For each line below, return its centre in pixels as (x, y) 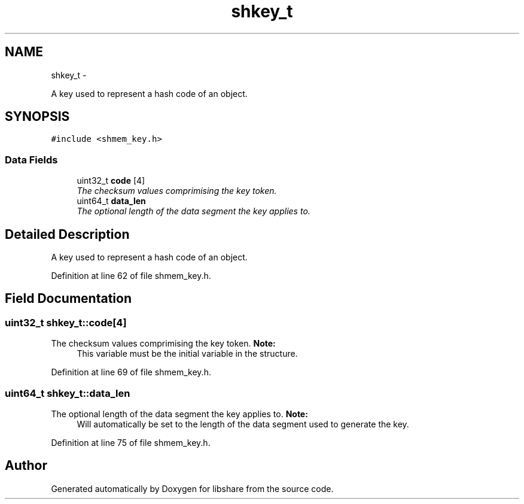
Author (26, 466)
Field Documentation (68, 299)
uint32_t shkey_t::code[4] (66, 322)
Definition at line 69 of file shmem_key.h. (131, 372)
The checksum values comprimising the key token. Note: (163, 344)
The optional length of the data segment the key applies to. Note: (179, 414)
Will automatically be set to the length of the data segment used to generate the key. (243, 424)
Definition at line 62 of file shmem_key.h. (131, 276)
